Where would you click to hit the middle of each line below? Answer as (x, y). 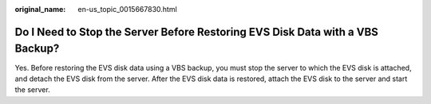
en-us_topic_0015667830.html (127, 9)
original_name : (40, 9)
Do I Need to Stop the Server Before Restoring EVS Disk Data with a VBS (197, 32)
